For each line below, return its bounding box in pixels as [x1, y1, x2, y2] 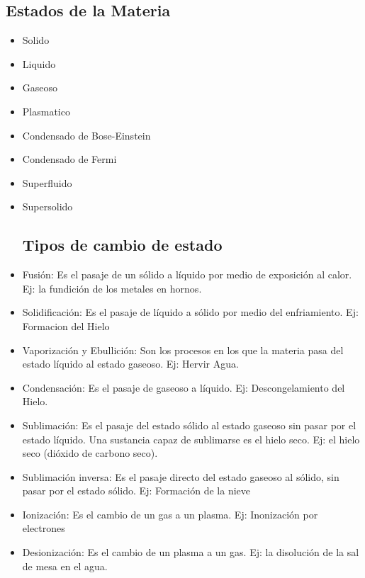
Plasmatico [22, 103, 70, 118]
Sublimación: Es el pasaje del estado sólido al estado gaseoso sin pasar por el [22, 417, 356, 432]
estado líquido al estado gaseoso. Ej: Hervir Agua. [22, 356, 239, 371]
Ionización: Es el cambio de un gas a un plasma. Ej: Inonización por [22, 506, 318, 521]
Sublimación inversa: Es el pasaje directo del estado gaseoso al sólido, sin [22, 469, 339, 484]
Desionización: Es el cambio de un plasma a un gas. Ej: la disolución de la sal [22, 545, 359, 560]
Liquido [22, 56, 56, 71]
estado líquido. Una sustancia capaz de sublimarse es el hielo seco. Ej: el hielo [22, 431, 360, 446]
